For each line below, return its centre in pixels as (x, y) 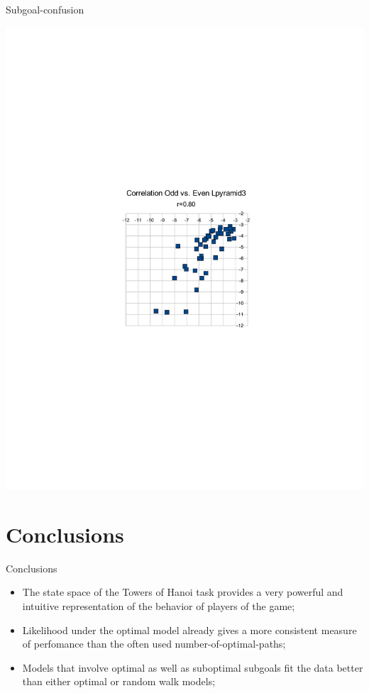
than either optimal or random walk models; (119, 681)
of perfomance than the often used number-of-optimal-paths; (154, 644)
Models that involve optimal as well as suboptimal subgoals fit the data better (193, 667)
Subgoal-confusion (45, 9)
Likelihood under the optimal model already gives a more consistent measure (189, 630)
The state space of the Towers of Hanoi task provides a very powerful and (183, 592)
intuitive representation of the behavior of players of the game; (159, 605)
